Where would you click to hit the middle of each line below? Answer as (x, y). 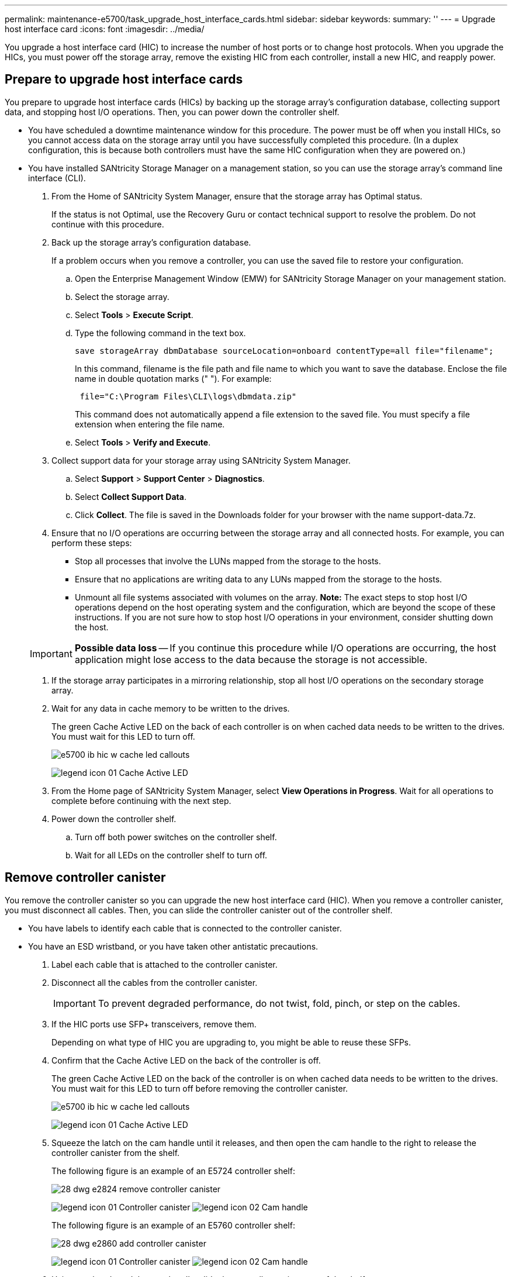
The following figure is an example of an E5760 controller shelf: (173, 1225)
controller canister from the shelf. (116, 1152)
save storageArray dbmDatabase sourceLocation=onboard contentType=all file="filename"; (284, 351)
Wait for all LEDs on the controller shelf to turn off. (171, 855)
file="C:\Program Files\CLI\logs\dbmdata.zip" (188, 396)
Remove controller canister (85, 878)
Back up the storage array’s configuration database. (151, 242)
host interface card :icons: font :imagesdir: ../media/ (105, 29)
